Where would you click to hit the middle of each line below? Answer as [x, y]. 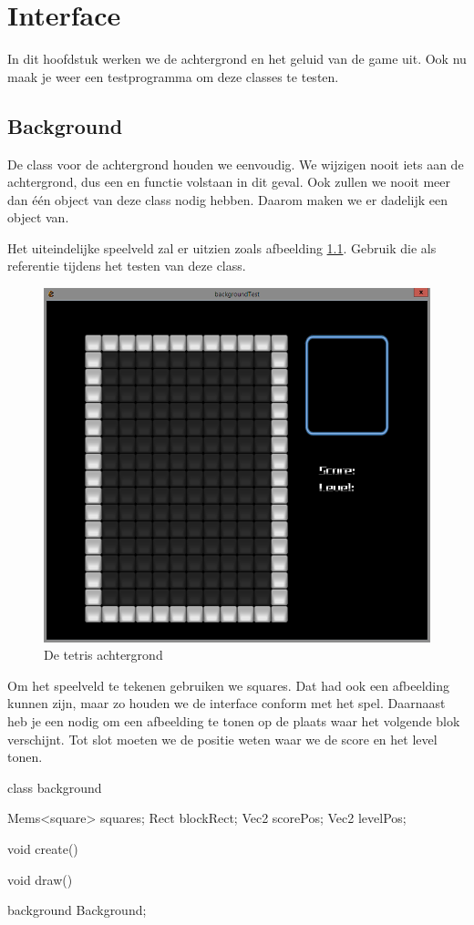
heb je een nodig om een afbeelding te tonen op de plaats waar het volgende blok [234, 720]
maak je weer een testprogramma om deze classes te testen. [173, 76]
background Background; [77, 910]
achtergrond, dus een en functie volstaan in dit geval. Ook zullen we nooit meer [229, 182]
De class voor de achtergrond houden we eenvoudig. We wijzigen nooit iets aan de [236, 164]
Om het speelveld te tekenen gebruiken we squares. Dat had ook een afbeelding [229, 685]
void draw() [40, 879]
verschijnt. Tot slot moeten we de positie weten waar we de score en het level [222, 739]
